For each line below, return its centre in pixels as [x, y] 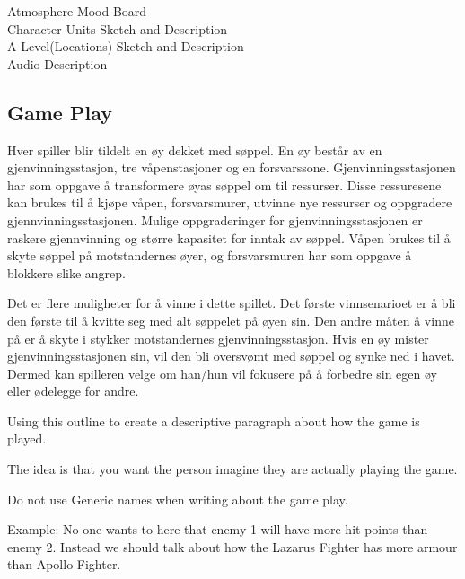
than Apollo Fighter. [64, 564]
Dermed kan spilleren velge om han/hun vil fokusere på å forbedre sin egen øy [222, 373]
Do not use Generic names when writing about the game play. [178, 499]
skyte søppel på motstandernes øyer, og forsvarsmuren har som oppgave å [210, 255]
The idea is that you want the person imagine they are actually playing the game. [232, 469]
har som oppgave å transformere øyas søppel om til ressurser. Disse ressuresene [224, 184]
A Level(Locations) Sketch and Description [126, 46]
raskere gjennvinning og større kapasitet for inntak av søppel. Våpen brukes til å [229, 237]
